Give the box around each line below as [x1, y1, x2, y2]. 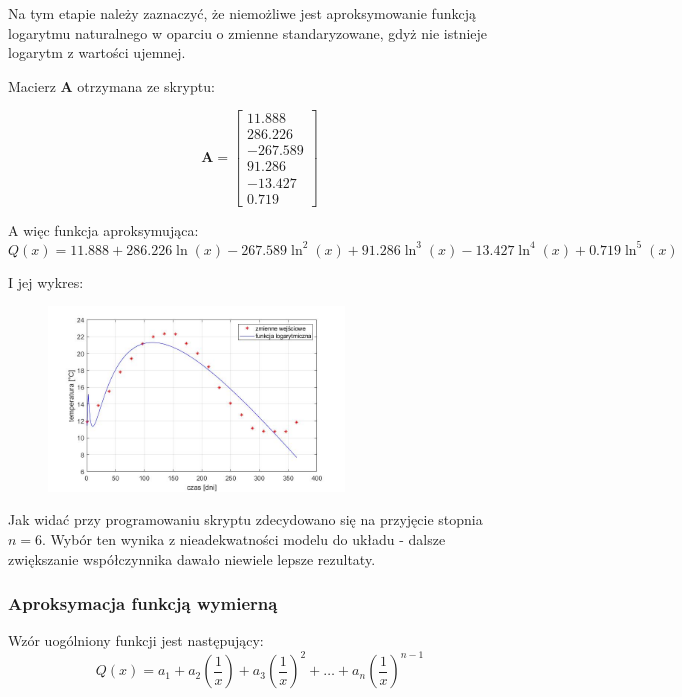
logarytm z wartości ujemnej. [8, 42, 186, 63]
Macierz [8, 75, 56, 96]
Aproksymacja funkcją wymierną [8, 591, 278, 616]
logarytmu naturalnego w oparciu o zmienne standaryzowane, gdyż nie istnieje [8, 22, 488, 43]
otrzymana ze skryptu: [77, 75, 215, 96]
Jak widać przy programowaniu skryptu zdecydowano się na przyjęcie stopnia [8, 509, 483, 530]
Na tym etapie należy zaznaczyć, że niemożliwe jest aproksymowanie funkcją [8, 3, 476, 23]
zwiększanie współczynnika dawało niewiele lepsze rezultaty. [8, 548, 376, 569]
